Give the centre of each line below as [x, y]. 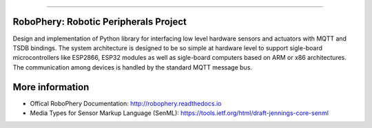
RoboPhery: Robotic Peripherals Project [100, 22]
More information [51, 87]
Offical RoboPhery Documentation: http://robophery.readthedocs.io [126, 103]
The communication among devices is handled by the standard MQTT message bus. [133, 67]
